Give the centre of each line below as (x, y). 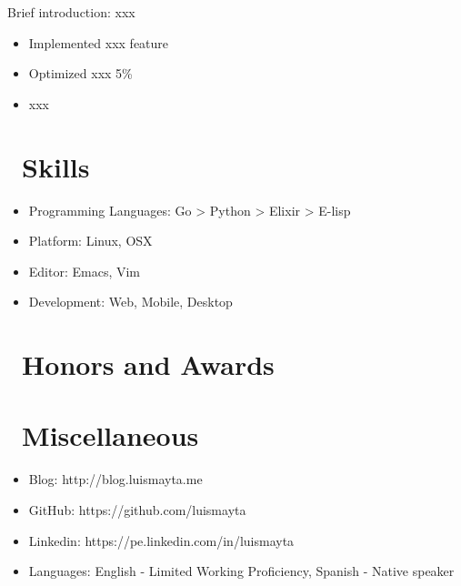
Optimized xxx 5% (80, 73)
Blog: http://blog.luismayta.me (115, 479)
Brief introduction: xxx (71, 12)
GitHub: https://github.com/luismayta (137, 509)
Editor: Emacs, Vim (85, 271)
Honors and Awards (148, 364)
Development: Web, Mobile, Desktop (130, 302)
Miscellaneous (110, 435)
